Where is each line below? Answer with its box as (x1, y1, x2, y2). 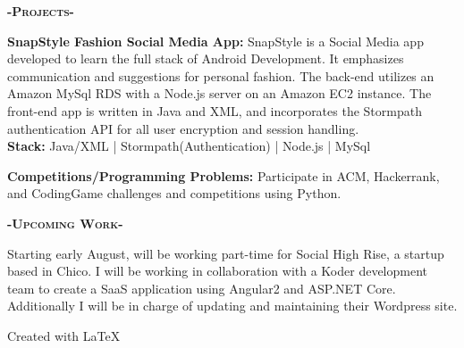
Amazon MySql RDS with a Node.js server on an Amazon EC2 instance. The (7, 84, 432, 103)
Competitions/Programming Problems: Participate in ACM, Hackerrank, (7, 166, 440, 185)
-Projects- (7, 2, 74, 20)
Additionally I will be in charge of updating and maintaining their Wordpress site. (7, 296, 458, 315)
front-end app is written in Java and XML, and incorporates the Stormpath (7, 101, 422, 120)
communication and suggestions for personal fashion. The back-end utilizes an (7, 66, 434, 85)
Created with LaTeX (7, 326, 121, 344)
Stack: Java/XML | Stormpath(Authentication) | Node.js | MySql (7, 137, 371, 155)
